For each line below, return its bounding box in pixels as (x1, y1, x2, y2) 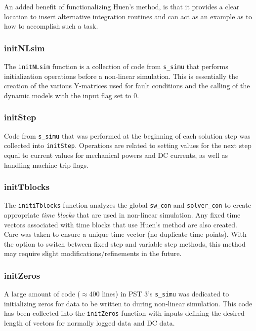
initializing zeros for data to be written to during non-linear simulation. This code (4, 298, 253, 308)
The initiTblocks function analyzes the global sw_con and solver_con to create (4, 200, 252, 210)
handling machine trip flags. (4, 159, 88, 170)
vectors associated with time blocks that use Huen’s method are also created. (4, 219, 237, 229)
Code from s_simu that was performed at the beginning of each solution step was (4, 130, 251, 141)
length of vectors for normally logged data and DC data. (4, 318, 175, 328)
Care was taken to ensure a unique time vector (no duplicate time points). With (4, 229, 247, 239)
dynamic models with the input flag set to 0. (4, 90, 139, 100)
